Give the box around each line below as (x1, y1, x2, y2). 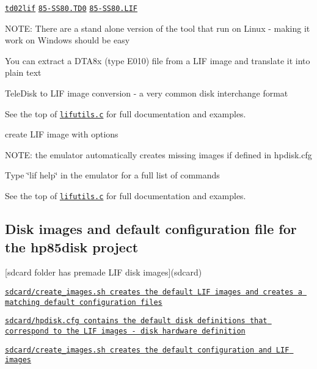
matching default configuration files (5, 298, 162, 307)
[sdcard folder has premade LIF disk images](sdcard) (5, 266, 202, 279)
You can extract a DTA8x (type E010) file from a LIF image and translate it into (5, 54, 310, 67)
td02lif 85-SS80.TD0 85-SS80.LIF (5, 4, 137, 13)
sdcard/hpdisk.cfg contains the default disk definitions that (5, 316, 268, 326)
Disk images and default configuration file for (5, 219, 297, 238)
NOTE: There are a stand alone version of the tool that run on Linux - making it (5, 21, 310, 34)
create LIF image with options (5, 128, 118, 141)
